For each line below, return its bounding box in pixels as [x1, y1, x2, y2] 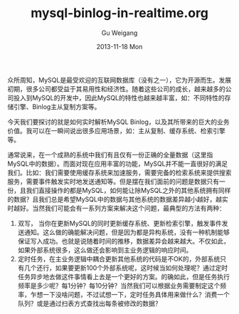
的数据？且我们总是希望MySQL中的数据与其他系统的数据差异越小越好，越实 [7, 194, 229, 204]
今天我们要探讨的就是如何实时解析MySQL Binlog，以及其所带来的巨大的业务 [7, 117, 230, 126]
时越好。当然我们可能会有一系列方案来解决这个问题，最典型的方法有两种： [7, 204, 225, 212]
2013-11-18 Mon [96, 42, 143, 51]
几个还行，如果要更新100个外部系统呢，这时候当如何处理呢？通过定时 [23, 263, 228, 272]
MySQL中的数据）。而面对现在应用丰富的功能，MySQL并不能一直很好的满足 [7, 159, 228, 168]
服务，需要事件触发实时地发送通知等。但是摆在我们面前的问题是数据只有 [7, 177, 219, 186]
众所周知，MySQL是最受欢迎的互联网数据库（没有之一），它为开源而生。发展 [7, 75, 232, 84]
